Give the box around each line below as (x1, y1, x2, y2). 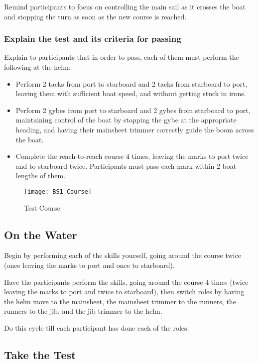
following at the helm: (4, 62, 71, 72)
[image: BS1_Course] (24, 188, 92, 195)
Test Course (24, 202, 60, 213)
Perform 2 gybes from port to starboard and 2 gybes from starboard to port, (15, 105, 251, 115)
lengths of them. (15, 170, 66, 181)
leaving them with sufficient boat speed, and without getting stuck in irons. (15, 88, 246, 99)
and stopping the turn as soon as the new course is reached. (4, 11, 187, 21)
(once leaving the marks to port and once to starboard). (4, 259, 175, 270)
